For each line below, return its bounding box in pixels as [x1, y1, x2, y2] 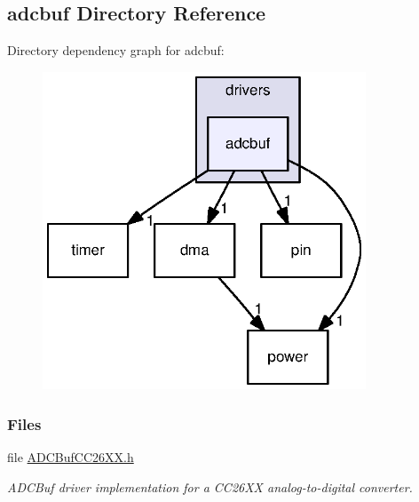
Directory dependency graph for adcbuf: [7, 41, 225, 60]
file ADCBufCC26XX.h [7, 448, 134, 466]
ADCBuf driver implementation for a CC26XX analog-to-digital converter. [7, 477, 413, 496]
